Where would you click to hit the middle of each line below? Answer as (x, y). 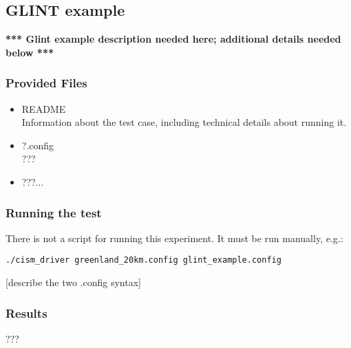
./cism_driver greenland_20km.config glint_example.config (143, 260)
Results (26, 313)
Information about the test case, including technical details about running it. (184, 122)
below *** (30, 52)
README (44, 108)
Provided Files (46, 83)
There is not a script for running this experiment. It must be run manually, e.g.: (174, 238)
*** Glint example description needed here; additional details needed (173, 39)
